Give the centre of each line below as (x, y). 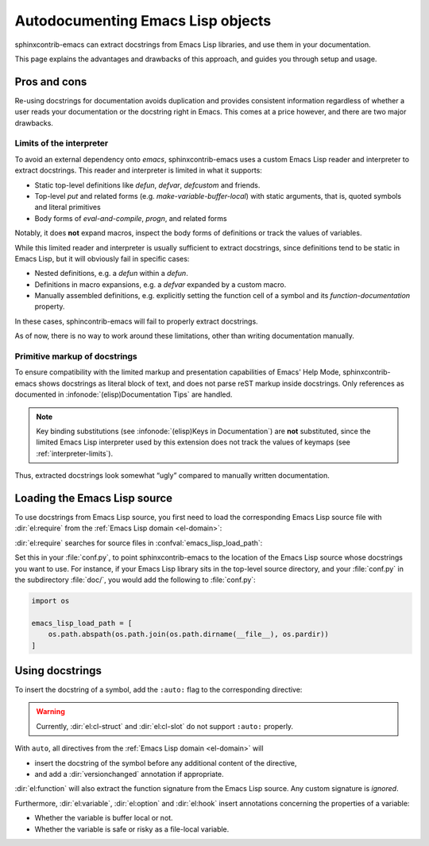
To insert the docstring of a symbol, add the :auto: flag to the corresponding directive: (158, 690)
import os (50, 601)
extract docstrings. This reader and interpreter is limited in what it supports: (138, 170)
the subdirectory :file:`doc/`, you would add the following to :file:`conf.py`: (135, 580)
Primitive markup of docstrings (76, 356)
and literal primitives (68, 208)
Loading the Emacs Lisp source (94, 498)
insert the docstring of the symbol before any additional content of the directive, (166, 763)
